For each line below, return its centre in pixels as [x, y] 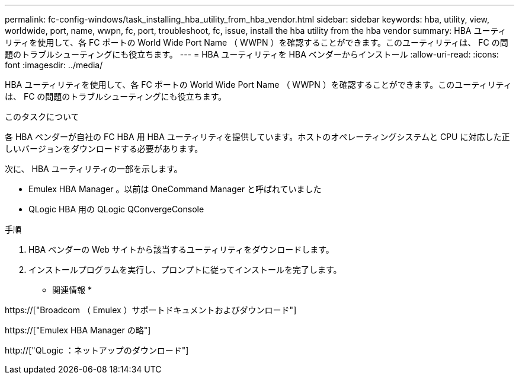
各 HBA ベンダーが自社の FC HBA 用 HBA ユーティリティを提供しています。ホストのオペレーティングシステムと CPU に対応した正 [257, 137]
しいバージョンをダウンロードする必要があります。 [104, 149]
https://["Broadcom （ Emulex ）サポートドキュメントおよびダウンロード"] [151, 310]
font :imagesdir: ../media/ [54, 65]
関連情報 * [72, 290]
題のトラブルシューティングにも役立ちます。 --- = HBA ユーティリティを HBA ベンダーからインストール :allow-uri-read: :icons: [252, 54]
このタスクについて [42, 117]
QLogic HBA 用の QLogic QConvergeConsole [116, 209]
